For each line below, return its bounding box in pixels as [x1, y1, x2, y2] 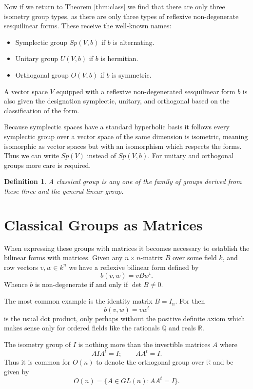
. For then [175, 296, 205, 306]
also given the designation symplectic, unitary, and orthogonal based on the [4, 96, 230, 106]
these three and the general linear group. [4, 185, 124, 196]
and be [213, 357, 234, 367]
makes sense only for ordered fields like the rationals [4, 323, 160, 333]
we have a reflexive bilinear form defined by [69, 262, 199, 272]
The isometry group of [4, 339, 71, 349]
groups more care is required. [4, 160, 91, 170]
